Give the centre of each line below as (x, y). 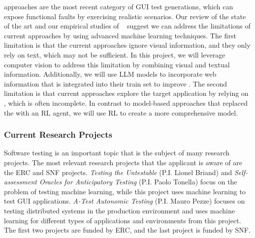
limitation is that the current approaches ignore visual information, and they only (127, 45)
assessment (20, 182)
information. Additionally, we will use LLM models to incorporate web (110, 74)
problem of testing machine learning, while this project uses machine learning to (125, 191)
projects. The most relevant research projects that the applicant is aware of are (123, 162)
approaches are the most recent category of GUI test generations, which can (119, 6)
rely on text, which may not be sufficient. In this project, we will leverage (115, 54)
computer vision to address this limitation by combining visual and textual (117, 64)
